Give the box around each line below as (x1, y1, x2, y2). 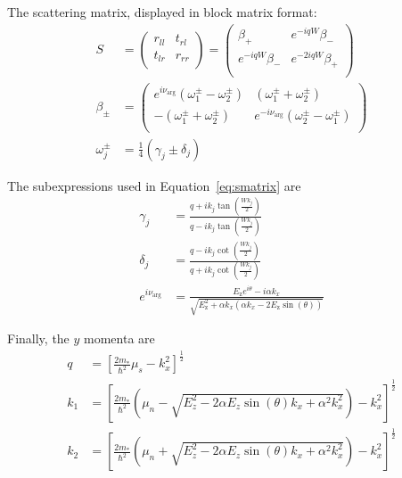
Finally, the (7, 329, 70, 348)
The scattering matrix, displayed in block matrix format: (7, 3, 317, 21)
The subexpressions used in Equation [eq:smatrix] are (7, 176, 301, 194)
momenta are (84, 329, 155, 348)
